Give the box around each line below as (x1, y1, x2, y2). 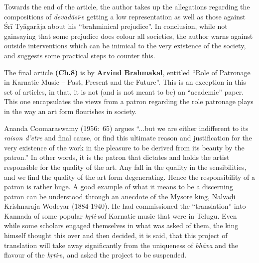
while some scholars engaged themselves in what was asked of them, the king (4, 220, 239, 231)
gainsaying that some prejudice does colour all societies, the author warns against (4, 30, 253, 41)
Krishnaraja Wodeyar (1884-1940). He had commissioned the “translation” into (4, 201, 246, 211)
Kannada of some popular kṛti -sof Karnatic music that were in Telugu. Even (4, 210, 237, 221)
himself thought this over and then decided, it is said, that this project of (4, 230, 228, 241)
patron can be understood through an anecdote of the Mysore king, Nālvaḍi (4, 191, 236, 201)
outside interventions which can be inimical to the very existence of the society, (4, 40, 246, 51)
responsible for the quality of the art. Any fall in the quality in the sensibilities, (4, 161, 247, 172)
